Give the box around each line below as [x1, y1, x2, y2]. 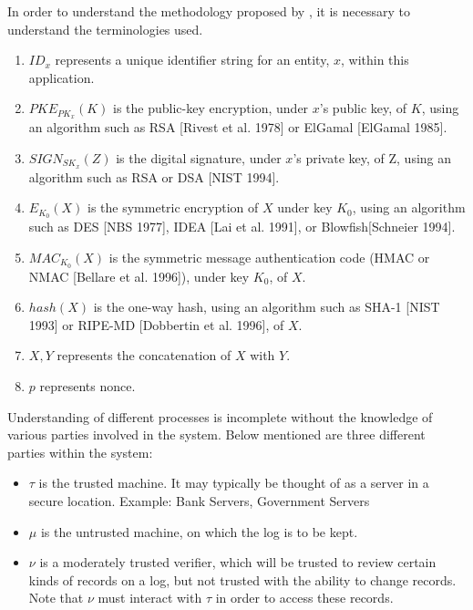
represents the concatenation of [57, 346, 231, 365]
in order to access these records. [215, 588, 394, 607]
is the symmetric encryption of [87, 198, 259, 217]
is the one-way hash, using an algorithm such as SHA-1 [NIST [93, 297, 440, 316]
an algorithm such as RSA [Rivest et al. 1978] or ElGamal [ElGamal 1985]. [28, 118, 447, 137]
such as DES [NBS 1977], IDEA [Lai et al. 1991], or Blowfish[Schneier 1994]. [28, 217, 456, 236]
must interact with [98, 588, 202, 607]
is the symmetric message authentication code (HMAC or [108, 247, 430, 266]
